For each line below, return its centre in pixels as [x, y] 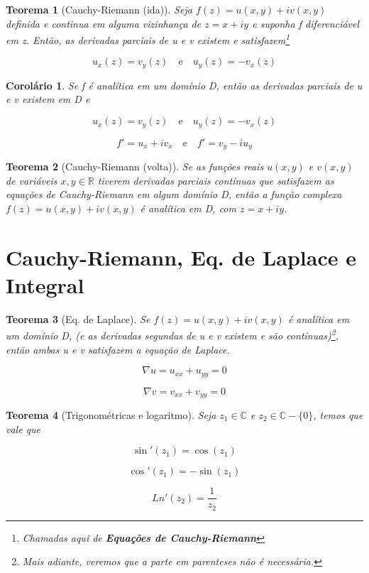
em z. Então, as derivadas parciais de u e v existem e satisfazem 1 [148, 39]
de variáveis [32, 180]
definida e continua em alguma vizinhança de [104, 23]
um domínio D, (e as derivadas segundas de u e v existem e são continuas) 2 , [172, 334]
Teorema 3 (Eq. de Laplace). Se [78, 318]
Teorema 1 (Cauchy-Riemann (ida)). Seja [99, 9]
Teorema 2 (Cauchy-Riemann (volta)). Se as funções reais [135, 166]
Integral [45, 284]
